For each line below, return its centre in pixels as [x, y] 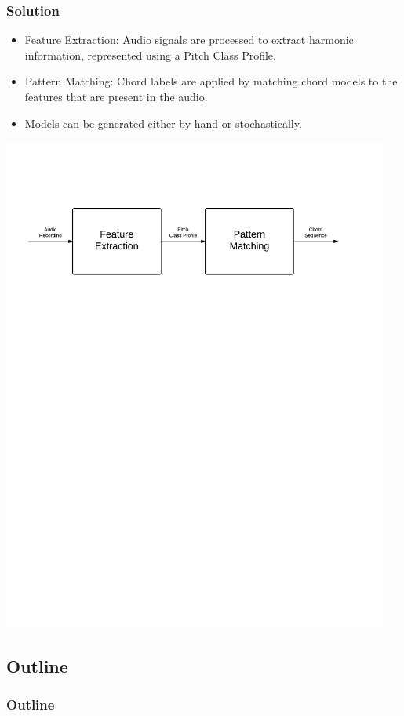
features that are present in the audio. [116, 96]
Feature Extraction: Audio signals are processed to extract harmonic [189, 40]
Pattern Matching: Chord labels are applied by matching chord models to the [211, 81]
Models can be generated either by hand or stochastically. [163, 123]
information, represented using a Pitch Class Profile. [150, 55]
